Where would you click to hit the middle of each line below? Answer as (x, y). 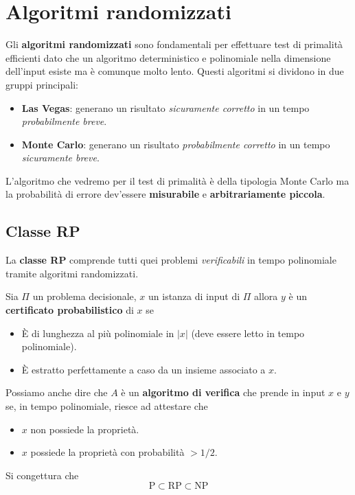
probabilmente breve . (64, 121)
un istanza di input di (194, 296)
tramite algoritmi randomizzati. (72, 273)
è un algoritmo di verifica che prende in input (223, 392)
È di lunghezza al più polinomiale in (98, 333)
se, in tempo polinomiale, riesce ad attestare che (107, 406)
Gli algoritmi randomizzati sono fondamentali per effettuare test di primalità (174, 44)
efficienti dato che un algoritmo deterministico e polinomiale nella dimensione (168, 57)
